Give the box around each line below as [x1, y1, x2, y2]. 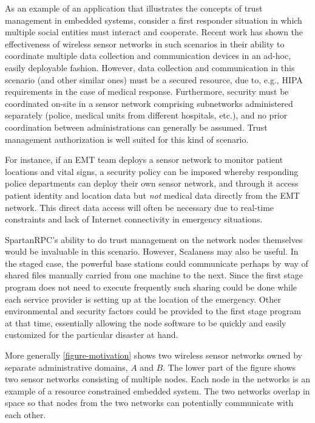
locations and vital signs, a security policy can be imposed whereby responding [5, 165, 299, 177]
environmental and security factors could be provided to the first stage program [5, 304, 301, 317]
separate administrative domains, [5, 360, 128, 373]
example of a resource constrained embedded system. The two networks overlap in [5, 384, 310, 397]
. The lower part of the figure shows [163, 360, 296, 373]
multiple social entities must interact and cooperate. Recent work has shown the [5, 26, 303, 38]
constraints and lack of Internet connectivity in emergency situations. [5, 213, 263, 225]
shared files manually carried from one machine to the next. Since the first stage [5, 269, 303, 281]
